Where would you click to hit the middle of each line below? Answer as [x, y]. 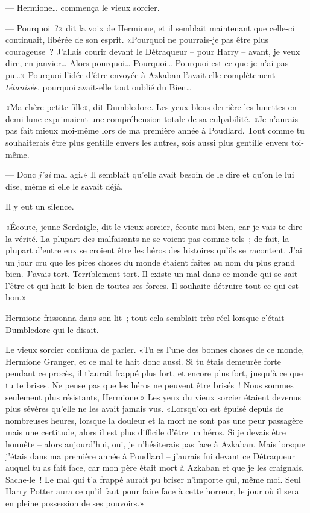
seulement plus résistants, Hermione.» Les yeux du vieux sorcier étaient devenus [153, 396]
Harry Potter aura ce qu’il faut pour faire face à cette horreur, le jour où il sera [152, 491]
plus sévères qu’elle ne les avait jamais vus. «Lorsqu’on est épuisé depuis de [145, 409]
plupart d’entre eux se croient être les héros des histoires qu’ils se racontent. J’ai [154, 250]
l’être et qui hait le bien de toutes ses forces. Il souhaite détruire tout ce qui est [152, 285]
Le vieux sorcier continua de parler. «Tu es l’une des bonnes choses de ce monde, [155, 350]
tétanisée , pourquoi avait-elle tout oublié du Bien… [99, 86]
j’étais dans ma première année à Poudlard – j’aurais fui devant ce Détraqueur [150, 455]
